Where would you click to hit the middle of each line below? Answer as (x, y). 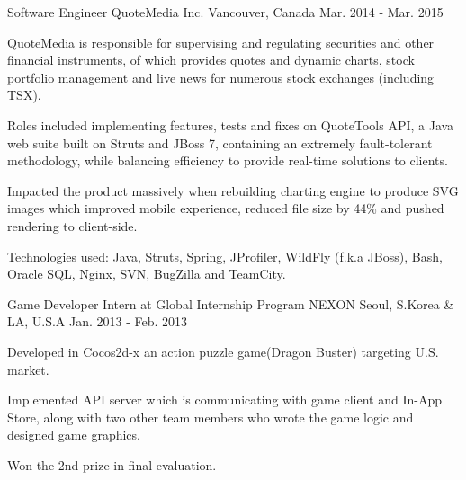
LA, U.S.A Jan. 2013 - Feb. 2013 (98, 321)
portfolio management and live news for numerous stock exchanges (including (221, 77)
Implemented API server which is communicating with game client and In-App (224, 400)
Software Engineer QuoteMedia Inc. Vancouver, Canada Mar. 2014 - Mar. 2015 (225, 12)
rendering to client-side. (72, 225)
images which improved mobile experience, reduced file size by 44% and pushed (226, 208)
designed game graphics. (74, 435)
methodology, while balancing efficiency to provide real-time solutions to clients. (228, 160)
